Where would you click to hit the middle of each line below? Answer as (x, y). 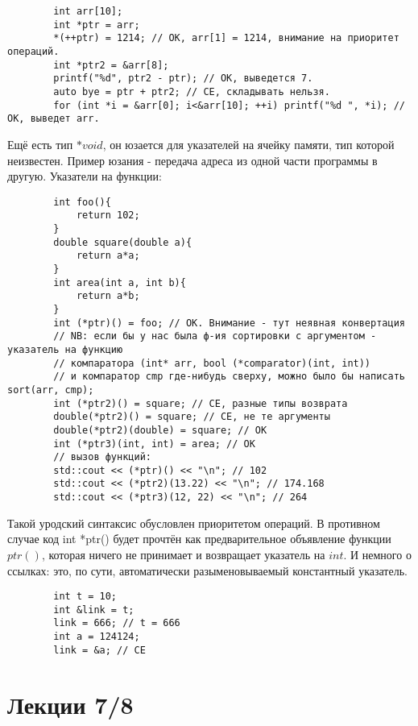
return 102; (108, 216)
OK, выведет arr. (54, 119)
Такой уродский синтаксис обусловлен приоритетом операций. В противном (194, 523)
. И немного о (377, 554)
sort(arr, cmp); (51, 390)
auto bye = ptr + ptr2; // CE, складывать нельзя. (192, 91)
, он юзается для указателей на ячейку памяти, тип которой (248, 144)
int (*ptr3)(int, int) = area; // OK (154, 444)
